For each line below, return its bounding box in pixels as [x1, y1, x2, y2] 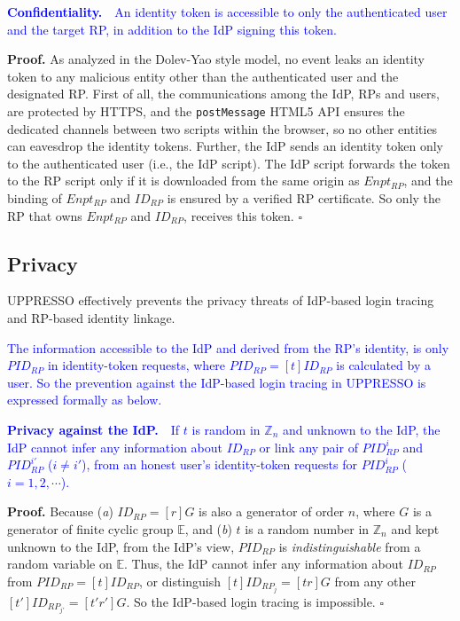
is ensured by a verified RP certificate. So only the [167, 189, 441, 207]
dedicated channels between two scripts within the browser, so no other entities [7, 119, 438, 138]
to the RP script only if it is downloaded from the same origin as [7, 171, 360, 190]
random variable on [7, 554, 113, 573]
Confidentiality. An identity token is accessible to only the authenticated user [7, 3, 448, 20]
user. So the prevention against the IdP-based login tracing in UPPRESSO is [7, 373, 426, 391]
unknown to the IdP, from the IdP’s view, [7, 537, 235, 555]
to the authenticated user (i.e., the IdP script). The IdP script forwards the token [7, 153, 450, 172]
